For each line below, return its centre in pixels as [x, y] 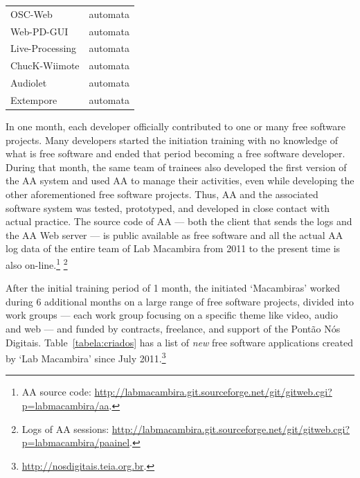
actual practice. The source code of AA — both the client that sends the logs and [179, 221]
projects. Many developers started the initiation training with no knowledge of [172, 140]
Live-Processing [44, 48]
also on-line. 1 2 [37, 264]
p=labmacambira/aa [65, 406]
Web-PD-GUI [39, 31]
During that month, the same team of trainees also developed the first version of [176, 167]
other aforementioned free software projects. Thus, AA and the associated [162, 194]
